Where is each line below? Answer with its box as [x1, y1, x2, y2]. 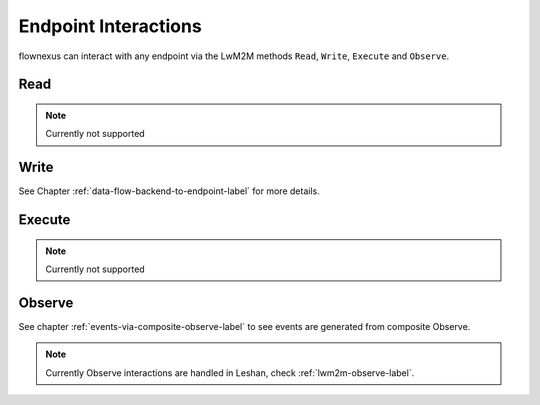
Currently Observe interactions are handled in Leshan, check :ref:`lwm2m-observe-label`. [45, 366, 415, 379]
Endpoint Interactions [18, 15, 202, 37]
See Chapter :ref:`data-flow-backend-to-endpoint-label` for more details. [18, 185, 320, 197]
